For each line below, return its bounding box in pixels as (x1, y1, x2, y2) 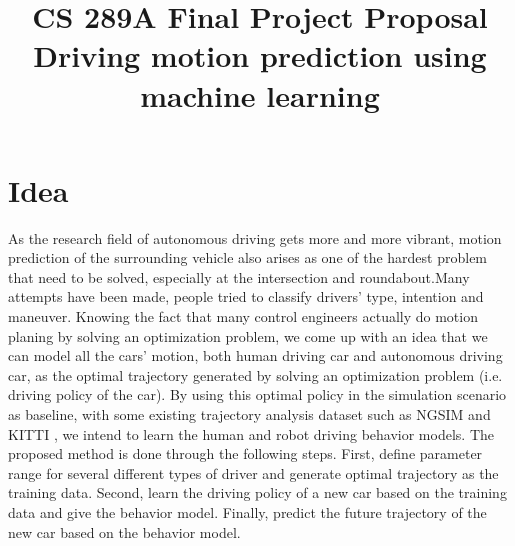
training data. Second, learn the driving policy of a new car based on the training (8, 482, 507, 503)
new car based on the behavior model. (8, 521, 241, 542)
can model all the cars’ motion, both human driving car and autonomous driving (8, 345, 503, 366)
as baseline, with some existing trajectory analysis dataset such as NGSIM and (8, 404, 491, 425)
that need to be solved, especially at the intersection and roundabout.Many (8, 266, 470, 287)
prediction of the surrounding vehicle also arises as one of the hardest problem (8, 247, 488, 268)
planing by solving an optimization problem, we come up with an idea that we (8, 325, 488, 346)
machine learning (140, 74, 380, 115)
